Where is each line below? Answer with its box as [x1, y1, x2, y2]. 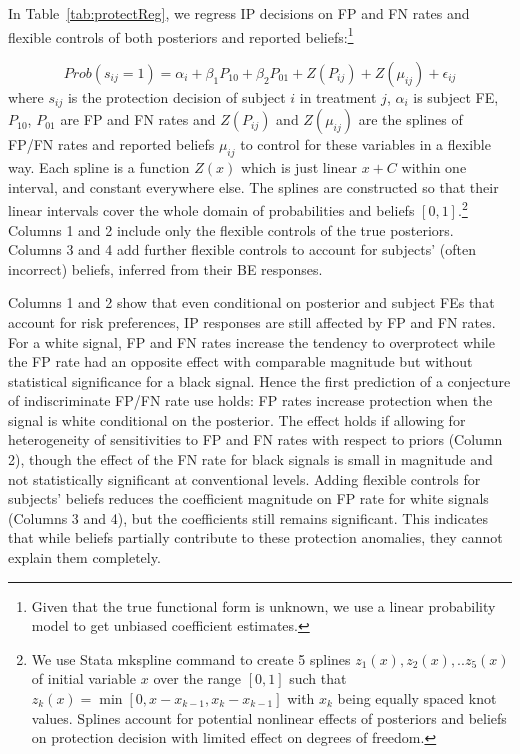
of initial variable [31, 668, 137, 689]
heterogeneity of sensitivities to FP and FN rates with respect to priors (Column [8, 429, 503, 450]
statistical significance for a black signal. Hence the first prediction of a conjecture [8, 370, 511, 391]
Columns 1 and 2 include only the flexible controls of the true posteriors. [8, 219, 454, 240]
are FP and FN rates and [60, 109, 216, 130]
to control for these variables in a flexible [240, 134, 491, 155]
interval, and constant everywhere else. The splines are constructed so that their [8, 176, 499, 197]
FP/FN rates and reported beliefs [8, 134, 215, 155]
